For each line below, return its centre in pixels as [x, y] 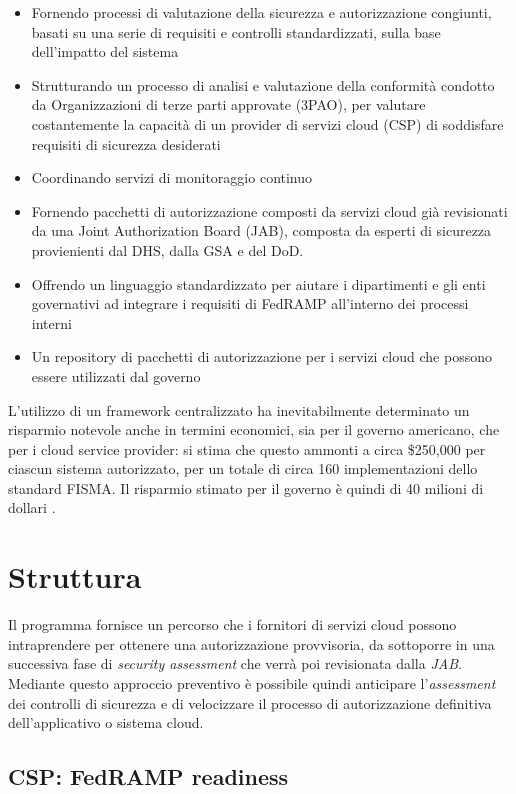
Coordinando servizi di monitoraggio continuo [172, 177]
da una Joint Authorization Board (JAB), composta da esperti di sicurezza [261, 230]
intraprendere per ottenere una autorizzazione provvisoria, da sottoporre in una [251, 643]
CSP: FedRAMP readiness [148, 776]
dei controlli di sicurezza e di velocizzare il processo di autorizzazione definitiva [250, 702]
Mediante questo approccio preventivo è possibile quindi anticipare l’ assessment [252, 682]
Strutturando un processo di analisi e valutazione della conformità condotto [263, 84]
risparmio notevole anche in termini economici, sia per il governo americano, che [254, 429]
